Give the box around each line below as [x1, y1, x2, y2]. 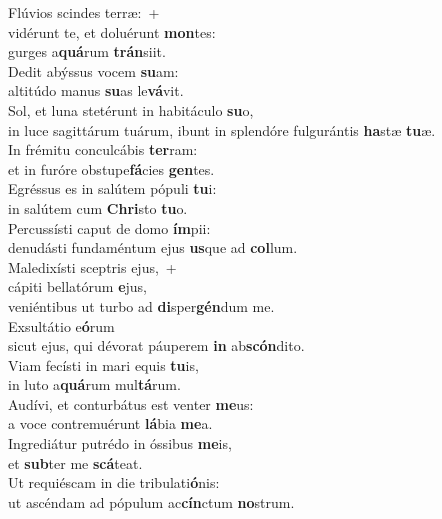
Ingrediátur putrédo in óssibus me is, [8, 433, 232, 454]
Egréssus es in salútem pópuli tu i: [8, 178, 217, 199]
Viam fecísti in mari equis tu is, [8, 354, 199, 375]
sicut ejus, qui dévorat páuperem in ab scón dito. [8, 335, 305, 356]
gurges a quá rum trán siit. [8, 41, 166, 62]
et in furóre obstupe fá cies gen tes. [8, 158, 215, 179]
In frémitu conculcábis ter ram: [8, 139, 198, 160]
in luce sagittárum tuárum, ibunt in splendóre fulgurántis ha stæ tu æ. [8, 119, 436, 140]
